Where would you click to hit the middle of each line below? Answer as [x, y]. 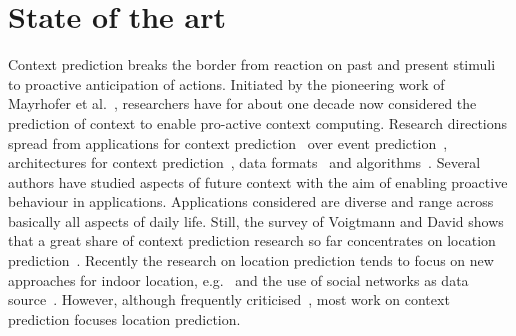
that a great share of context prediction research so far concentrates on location [252, 240]
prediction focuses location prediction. [124, 318]
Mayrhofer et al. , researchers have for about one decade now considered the [242, 103]
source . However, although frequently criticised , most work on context [229, 299]
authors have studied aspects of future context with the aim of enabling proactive [258, 181]
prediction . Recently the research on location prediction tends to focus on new [251, 260]
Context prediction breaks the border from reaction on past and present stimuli [252, 64]
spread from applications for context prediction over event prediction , [228, 142]
